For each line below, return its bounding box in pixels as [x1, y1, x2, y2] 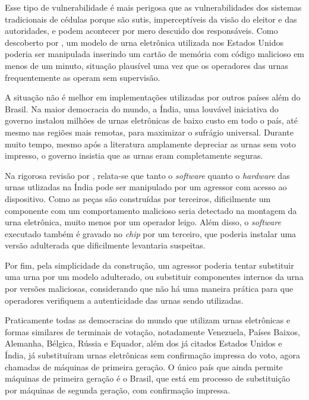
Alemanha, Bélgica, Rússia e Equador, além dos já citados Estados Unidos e [5, 337, 282, 349]
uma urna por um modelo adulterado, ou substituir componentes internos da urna [5, 270, 304, 283]
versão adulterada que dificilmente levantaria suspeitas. [5, 239, 206, 251]
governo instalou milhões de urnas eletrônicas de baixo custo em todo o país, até [5, 114, 298, 127]
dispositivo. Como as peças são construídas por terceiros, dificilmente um [5, 192, 271, 204]
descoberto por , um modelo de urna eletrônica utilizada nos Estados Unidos [5, 36, 283, 48]
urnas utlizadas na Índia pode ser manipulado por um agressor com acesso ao [5, 181, 287, 193]
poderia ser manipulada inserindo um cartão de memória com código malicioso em [5, 48, 305, 60]
